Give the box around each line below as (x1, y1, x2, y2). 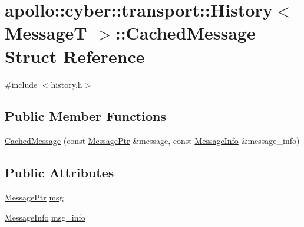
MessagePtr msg (5, 191, 64, 203)
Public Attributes (5, 163, 114, 182)
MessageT (5, 21, 87, 45)
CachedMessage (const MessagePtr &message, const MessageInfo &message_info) (5, 134, 300, 147)
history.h (51, 78, 82, 90)
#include (5, 78, 38, 90)
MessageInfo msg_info (5, 210, 85, 223)
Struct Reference (5, 44, 145, 68)
